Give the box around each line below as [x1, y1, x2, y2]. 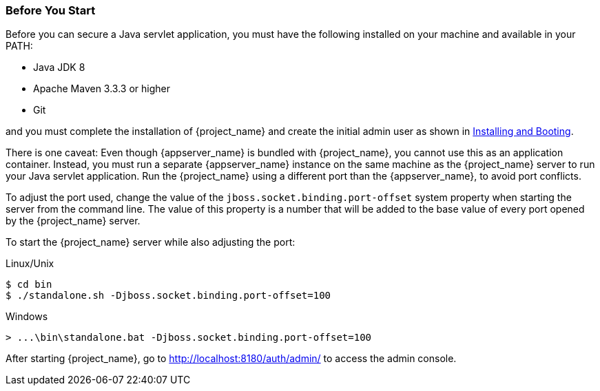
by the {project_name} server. [6, 215, 141, 227]
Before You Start [6, 3, 96, 17]
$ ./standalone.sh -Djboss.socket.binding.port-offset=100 [6, 290, 331, 302]
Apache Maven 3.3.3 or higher [33, 83, 171, 95]
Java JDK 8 [33, 61, 85, 74]
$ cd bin [6, 279, 52, 290]
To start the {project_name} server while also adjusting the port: [6, 236, 296, 249]
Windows [6, 310, 48, 323]
